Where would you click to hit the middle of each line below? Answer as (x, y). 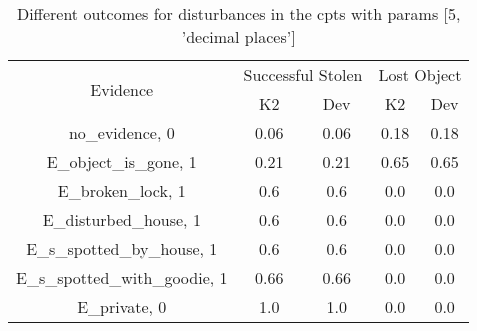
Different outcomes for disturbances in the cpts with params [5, (238, 13)
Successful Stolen (303, 74)
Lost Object (420, 74)
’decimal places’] (238, 36)
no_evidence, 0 (121, 132)
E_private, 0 (122, 306)
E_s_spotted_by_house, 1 (122, 248)
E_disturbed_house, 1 (121, 219)
